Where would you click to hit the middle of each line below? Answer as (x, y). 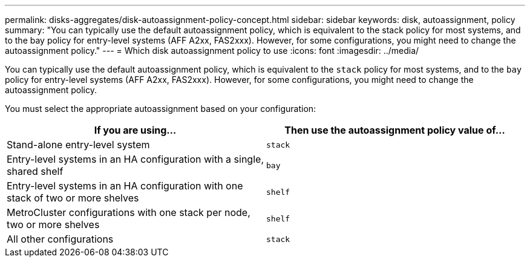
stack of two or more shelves (73, 198)
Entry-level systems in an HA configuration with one (125, 186)
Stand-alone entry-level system (78, 145)
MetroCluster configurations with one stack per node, (129, 212)
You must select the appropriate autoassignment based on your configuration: (161, 109)
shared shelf (35, 171)
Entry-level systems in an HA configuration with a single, (135, 159)
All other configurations (60, 239)
